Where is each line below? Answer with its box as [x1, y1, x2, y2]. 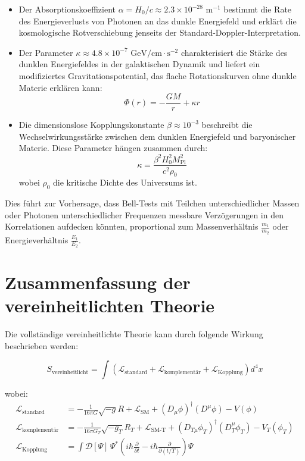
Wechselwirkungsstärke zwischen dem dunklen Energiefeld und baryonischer [18, 130, 296, 142]
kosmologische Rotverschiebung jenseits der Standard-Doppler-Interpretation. [18, 26, 301, 39]
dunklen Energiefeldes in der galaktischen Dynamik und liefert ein [18, 58, 260, 70]
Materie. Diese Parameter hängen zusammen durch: [18, 142, 208, 154]
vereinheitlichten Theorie [5, 293, 215, 318]
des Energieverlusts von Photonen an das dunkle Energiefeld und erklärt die [18, 14, 297, 27]
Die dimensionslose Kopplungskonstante [18, 118, 164, 131]
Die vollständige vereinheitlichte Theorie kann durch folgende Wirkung [5, 328, 263, 340]
